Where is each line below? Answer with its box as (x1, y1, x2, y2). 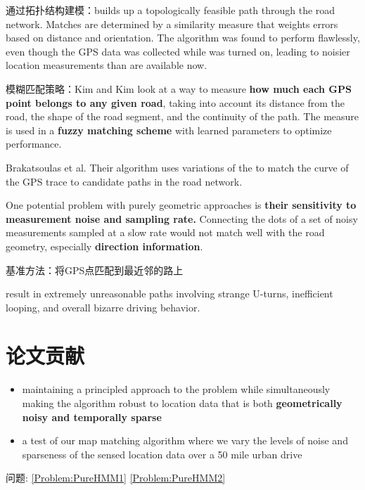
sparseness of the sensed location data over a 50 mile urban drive (22, 446, 302, 461)
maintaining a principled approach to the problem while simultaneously (22, 382, 331, 396)
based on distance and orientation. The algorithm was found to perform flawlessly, (6, 30, 360, 45)
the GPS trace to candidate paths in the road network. (6, 174, 243, 188)
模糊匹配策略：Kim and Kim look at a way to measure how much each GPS (6, 81, 352, 96)
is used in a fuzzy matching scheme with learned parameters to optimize (6, 122, 332, 137)
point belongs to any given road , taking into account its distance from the (6, 95, 345, 110)
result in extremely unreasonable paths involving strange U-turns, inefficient (6, 286, 333, 301)
